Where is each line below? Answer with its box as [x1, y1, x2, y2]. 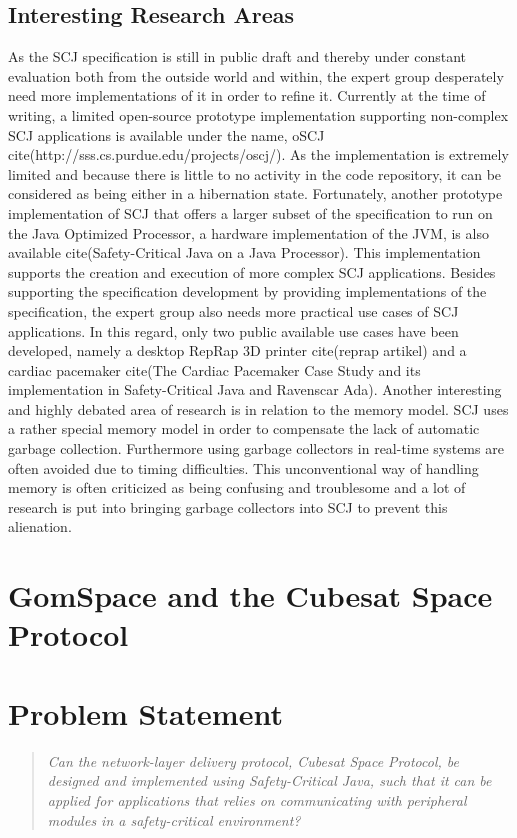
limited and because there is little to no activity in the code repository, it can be [8, 163, 502, 184]
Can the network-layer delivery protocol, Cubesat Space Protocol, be [47, 750, 459, 771]
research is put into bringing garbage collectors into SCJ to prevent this [8, 496, 448, 517]
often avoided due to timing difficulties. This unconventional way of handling [8, 457, 479, 478]
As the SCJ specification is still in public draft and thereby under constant [8, 46, 467, 67]
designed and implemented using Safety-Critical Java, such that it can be [47, 770, 492, 791]
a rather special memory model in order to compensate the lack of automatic [8, 418, 480, 439]
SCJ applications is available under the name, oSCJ [8, 124, 325, 145]
